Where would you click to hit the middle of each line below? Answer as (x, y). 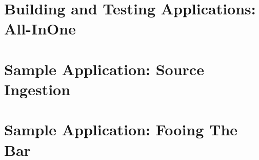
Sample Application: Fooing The (121, 129)
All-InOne (40, 29)
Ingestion (37, 89)
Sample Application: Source (104, 69)
